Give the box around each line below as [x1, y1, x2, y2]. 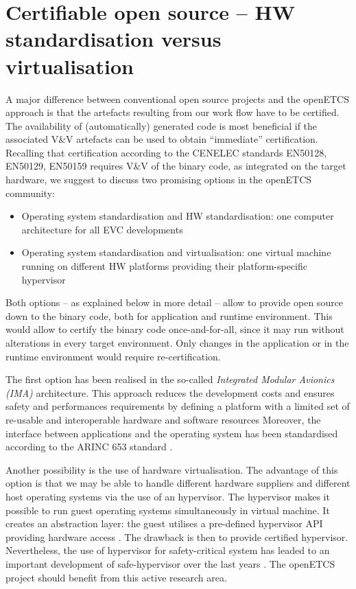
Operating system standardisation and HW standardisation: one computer [21, 209, 334, 223]
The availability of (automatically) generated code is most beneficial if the [5, 118, 318, 132]
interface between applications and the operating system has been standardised [5, 426, 338, 440]
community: [5, 185, 55, 200]
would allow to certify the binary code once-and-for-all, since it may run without [5, 322, 344, 336]
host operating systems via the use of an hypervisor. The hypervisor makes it [5, 489, 330, 503]
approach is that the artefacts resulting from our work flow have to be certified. [5, 105, 340, 119]
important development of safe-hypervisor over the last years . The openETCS [5, 556, 335, 570]
